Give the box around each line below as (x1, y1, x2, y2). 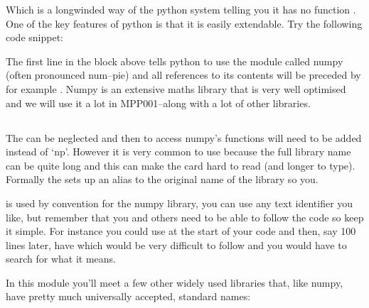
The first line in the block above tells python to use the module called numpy (6, 53, 343, 68)
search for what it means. (6, 251, 116, 266)
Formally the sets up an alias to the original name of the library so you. (6, 172, 319, 187)
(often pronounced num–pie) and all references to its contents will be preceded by (6, 67, 361, 82)
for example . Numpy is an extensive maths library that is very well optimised (6, 81, 346, 96)
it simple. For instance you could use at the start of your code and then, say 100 (6, 224, 356, 238)
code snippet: (6, 30, 63, 45)
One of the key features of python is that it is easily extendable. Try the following (6, 16, 363, 31)
